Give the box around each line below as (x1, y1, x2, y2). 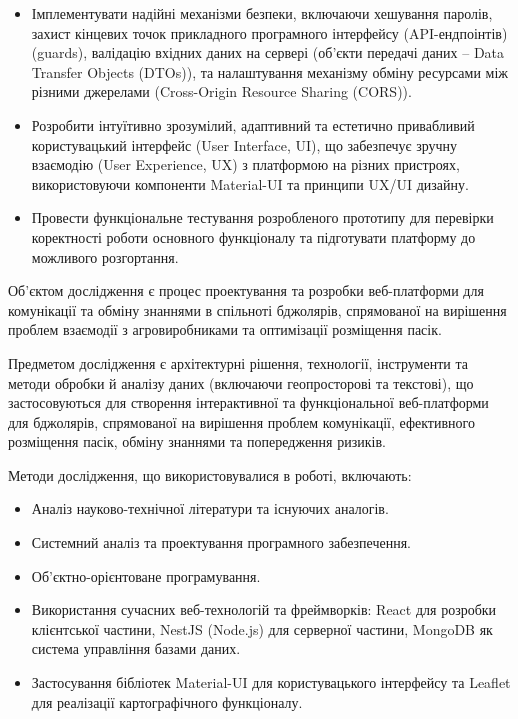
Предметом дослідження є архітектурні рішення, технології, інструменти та (8, 352, 468, 373)
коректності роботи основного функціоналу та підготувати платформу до (31, 226, 476, 247)
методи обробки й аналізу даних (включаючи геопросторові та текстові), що (8, 372, 474, 393)
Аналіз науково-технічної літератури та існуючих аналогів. (31, 498, 389, 519)
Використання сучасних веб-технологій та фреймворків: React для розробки (31, 599, 497, 620)
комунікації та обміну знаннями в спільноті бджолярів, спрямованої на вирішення (8, 299, 507, 320)
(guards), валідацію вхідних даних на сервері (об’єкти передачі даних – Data (31, 42, 505, 63)
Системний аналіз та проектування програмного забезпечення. (31, 532, 411, 553)
